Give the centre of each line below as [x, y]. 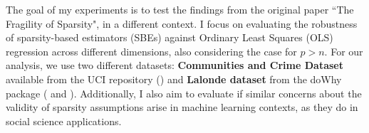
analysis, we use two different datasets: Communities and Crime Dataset [175, 65]
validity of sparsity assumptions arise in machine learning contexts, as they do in [182, 107]
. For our [344, 51]
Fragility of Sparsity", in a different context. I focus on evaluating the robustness [182, 23]
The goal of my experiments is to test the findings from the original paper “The [180, 9]
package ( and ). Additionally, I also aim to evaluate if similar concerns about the [184, 93]
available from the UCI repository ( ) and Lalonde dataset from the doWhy [174, 79]
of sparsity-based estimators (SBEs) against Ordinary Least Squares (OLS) [170, 37]
